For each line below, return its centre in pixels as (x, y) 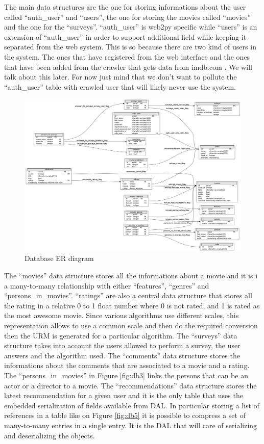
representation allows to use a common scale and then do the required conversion (131, 325)
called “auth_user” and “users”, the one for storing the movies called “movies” (127, 17)
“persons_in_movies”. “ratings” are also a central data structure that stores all (128, 295)
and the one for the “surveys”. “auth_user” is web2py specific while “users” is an (131, 27)
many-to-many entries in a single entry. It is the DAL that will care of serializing (131, 425)
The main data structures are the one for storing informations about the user (125, 7)
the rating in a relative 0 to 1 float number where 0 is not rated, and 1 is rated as (132, 305)
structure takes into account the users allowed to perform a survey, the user (122, 345)
